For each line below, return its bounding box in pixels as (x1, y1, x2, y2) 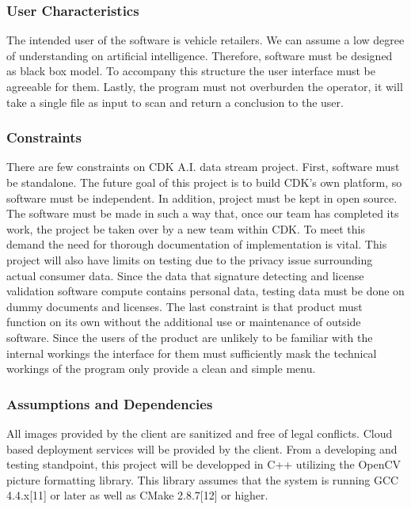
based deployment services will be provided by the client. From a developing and (6, 440, 398, 457)
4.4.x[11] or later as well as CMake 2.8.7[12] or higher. (6, 487, 268, 503)
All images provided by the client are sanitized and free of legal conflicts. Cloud (6, 424, 393, 441)
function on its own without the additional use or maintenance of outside (6, 313, 361, 330)
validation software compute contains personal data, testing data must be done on (6, 283, 405, 299)
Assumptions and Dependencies (6, 393, 213, 413)
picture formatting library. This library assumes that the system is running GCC (6, 471, 399, 488)
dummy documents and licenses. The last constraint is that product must (6, 298, 363, 314)
